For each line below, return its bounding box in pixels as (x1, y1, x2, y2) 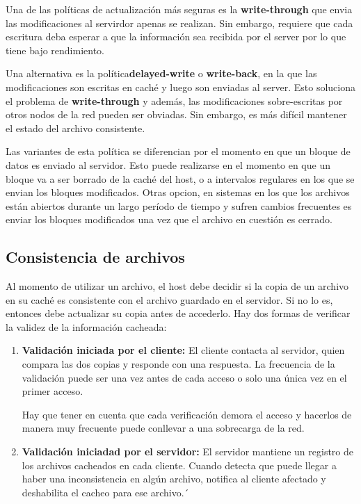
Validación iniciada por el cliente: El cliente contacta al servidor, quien (22, 343, 345, 357)
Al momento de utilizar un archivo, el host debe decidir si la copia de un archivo (6, 279, 349, 293)
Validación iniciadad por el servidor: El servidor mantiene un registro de (22, 444, 354, 459)
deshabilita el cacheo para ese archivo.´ (22, 485, 189, 499)
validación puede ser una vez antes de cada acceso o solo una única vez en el (22, 370, 347, 384)
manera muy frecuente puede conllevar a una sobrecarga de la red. (22, 421, 305, 435)
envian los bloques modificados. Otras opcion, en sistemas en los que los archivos (6, 185, 350, 200)
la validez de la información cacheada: (6, 319, 167, 334)
